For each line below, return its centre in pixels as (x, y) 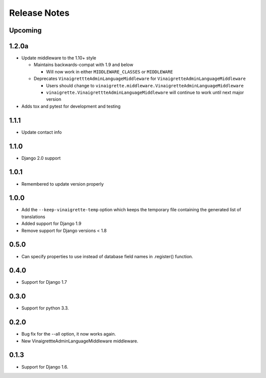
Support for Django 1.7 (44, 282)
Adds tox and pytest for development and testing (71, 106)
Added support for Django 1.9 (51, 224)
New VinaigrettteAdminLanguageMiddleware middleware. (80, 341)
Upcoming (25, 30)
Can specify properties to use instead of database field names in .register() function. (107, 256)
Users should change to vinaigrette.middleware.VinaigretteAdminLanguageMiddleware (145, 85)
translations (33, 217)
